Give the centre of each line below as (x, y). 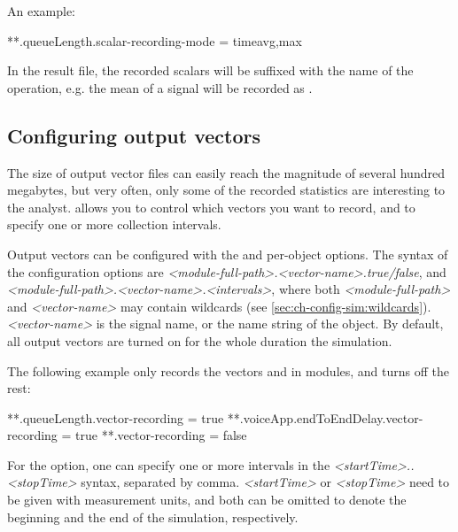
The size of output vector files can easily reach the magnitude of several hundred (226, 172)
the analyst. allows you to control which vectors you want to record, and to (211, 207)
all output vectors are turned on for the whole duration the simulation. (200, 340)
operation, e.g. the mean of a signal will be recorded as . (160, 87)
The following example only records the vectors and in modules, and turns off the (229, 370)
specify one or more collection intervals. (114, 224)
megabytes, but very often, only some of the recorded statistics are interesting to (226, 190)
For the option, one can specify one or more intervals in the (169, 464)
